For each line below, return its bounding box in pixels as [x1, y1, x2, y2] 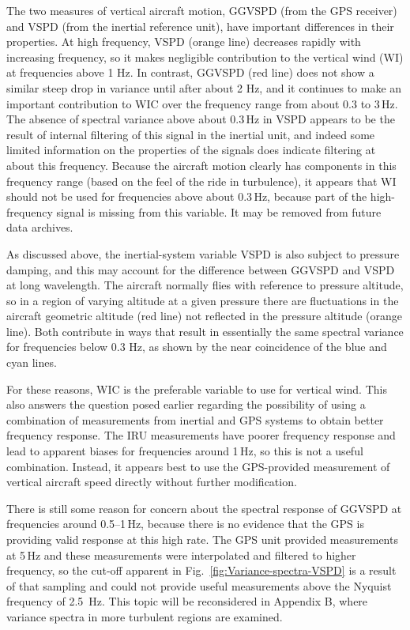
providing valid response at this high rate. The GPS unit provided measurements [6, 531, 398, 547]
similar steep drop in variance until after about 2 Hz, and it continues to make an [6, 79, 402, 96]
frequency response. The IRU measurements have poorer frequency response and [6, 427, 396, 443]
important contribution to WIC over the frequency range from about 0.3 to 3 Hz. [6, 95, 398, 111]
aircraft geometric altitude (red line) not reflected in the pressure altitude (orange [6, 307, 402, 324]
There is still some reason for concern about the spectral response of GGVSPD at [6, 500, 402, 516]
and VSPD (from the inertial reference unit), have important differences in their [6, 17, 394, 34]
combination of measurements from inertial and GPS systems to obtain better [6, 411, 384, 428]
